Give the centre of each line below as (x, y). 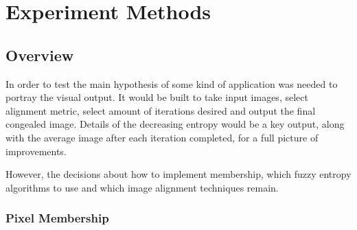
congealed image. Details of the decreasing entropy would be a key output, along (175, 124)
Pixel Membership (57, 218)
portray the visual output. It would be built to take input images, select (157, 97)
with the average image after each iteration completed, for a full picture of (162, 137)
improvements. (36, 151)
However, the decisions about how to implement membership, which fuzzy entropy (178, 174)
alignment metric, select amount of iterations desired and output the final (161, 110)
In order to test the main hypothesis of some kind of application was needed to (172, 83)
